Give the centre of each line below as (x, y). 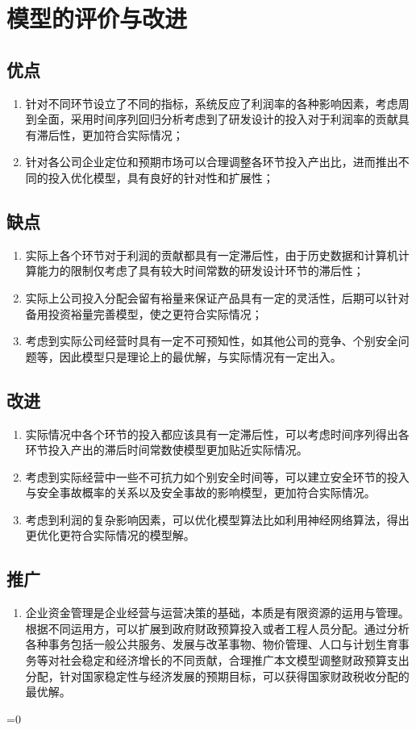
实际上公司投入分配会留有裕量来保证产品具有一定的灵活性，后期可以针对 (217, 297)
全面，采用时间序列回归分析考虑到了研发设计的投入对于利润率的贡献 (217, 119)
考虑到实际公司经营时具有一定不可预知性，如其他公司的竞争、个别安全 (212, 341)
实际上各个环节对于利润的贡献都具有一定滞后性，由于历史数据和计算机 (212, 254)
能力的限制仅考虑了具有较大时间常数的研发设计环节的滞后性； (200, 271)
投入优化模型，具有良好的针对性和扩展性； (161, 177)
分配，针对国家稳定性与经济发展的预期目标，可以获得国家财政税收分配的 (217, 676)
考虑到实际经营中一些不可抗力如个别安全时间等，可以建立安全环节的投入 (217, 476)
